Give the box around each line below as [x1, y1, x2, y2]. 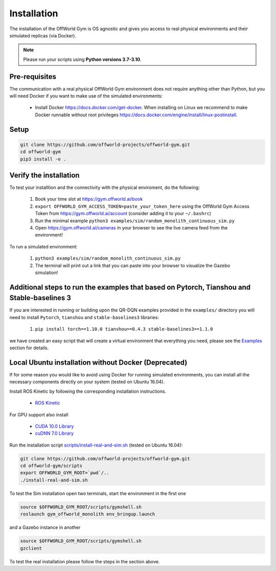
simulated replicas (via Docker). [9, 32, 77, 38]
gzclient [20, 545, 42, 551]
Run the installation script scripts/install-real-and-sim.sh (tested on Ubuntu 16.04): [9, 442, 183, 448]
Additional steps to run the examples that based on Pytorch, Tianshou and [9, 283, 251, 291]
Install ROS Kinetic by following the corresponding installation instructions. [9, 388, 166, 394]
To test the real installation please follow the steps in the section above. [9, 558, 160, 564]
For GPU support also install [9, 411, 68, 417]
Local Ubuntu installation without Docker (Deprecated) [9, 358, 188, 367]
